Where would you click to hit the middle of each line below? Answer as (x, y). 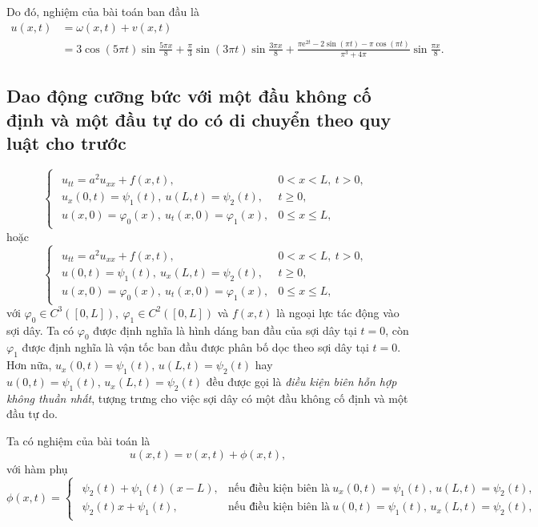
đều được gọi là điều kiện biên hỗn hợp (301, 382)
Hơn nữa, (29, 365)
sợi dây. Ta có (40, 330)
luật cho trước (66, 142)
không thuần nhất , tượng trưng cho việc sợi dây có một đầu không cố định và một (207, 398)
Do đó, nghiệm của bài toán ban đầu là (103, 11)
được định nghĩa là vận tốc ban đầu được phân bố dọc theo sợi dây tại (195, 347)
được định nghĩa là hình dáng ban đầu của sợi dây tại (225, 330)
